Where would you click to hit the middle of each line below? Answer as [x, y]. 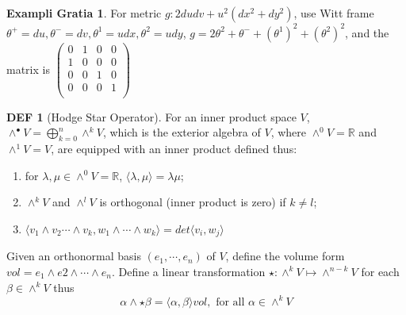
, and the [367, 32]
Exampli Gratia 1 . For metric [84, 13]
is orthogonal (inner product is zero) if [193, 202]
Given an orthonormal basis [74, 256]
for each [380, 271]
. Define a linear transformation [188, 271]
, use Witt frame [334, 13]
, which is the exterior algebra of [182, 132]
